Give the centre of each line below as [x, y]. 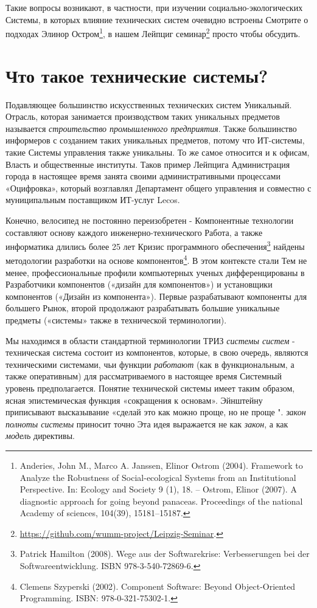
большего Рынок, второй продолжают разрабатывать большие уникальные [143, 308]
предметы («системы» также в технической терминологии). [116, 320]
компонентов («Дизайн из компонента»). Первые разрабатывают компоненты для [156, 296]
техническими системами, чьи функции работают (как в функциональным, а [150, 364]
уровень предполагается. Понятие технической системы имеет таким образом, [150, 388]
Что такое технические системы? [137, 75]
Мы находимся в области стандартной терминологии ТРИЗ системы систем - [150, 340]
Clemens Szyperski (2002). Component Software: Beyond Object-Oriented [158, 586]
